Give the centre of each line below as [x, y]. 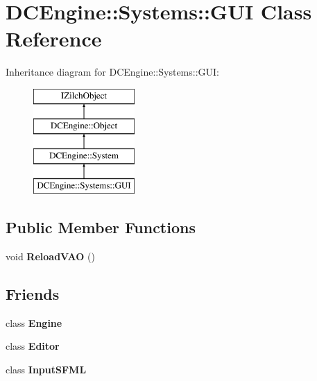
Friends [33, 293]
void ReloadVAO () [50, 256]
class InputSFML [46, 369]
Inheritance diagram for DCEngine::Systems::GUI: [113, 72]
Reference [54, 39]
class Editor [33, 346]
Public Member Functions [101, 227]
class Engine [34, 322]
